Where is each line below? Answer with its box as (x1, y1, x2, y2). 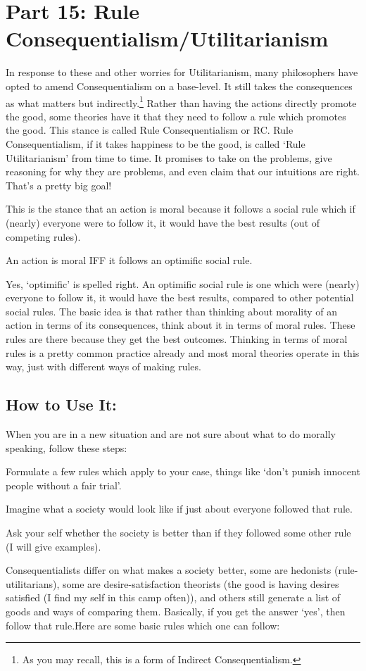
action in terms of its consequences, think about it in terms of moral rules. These (6, 318, 355, 332)
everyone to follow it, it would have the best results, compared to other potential (6, 290, 354, 305)
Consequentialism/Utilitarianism (6, 24, 329, 53)
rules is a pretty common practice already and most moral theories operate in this (6, 345, 360, 360)
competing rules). (6, 229, 81, 244)
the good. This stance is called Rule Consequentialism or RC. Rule (6, 123, 294, 137)
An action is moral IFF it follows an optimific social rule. (6, 253, 253, 268)
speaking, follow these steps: (6, 440, 127, 455)
